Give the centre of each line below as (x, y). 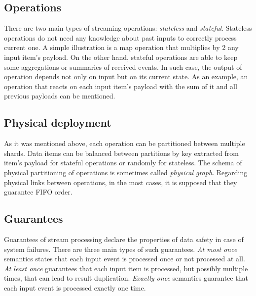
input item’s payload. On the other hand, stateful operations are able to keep (121, 57)
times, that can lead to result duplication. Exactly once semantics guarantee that (126, 278)
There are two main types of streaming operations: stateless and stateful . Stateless (128, 28)
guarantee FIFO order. (38, 192)
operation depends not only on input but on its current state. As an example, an (126, 76)
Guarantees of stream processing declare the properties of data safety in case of (124, 239)
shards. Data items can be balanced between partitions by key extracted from (121, 153)
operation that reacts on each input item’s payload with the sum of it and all (121, 86)
